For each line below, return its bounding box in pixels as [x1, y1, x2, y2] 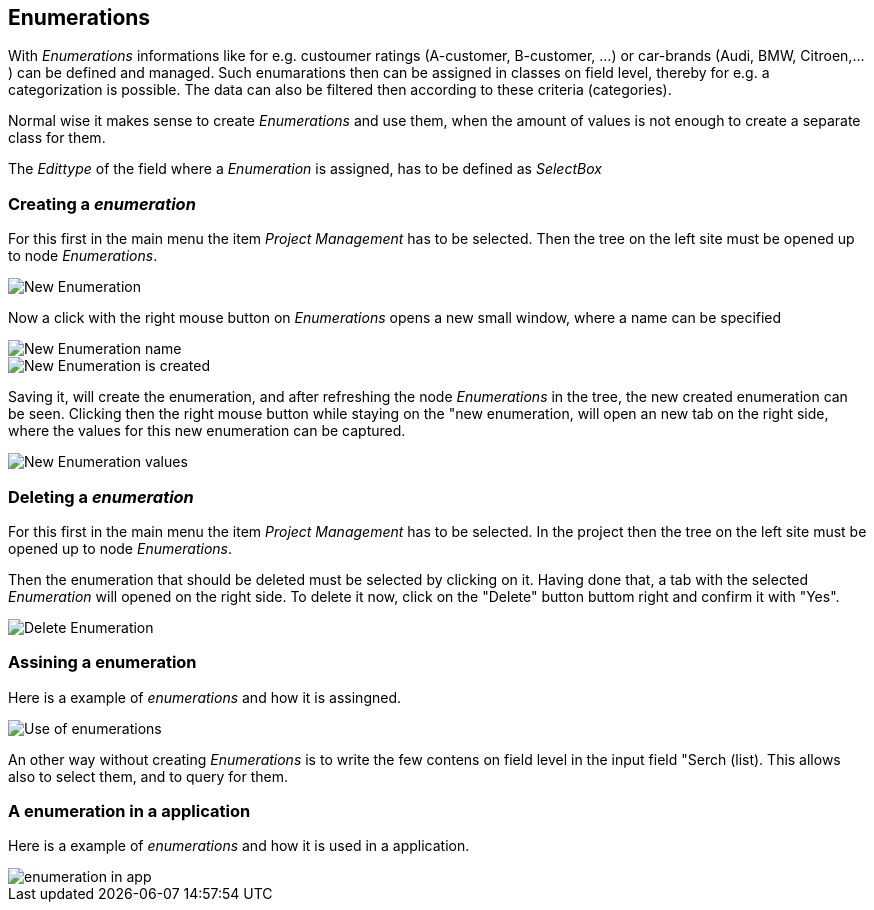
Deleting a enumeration [8, 486, 194, 507]
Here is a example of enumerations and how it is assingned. [8, 688, 402, 706]
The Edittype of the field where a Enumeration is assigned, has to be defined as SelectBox [8, 160, 602, 178]
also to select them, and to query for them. [8, 767, 289, 785]
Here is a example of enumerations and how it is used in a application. [8, 837, 470, 855]
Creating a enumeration [8, 193, 196, 214]
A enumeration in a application [8, 801, 251, 822]
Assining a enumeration [8, 652, 197, 673]
